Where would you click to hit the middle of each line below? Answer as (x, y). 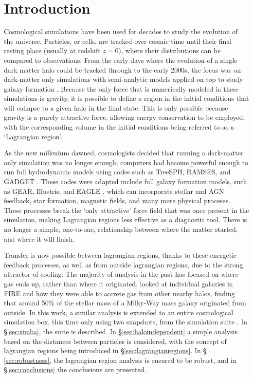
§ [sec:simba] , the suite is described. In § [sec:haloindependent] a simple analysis (121, 331)
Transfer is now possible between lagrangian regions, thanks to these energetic (120, 255)
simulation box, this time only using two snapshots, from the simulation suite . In (126, 322)
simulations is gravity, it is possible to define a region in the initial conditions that (126, 98)
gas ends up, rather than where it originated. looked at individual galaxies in (118, 283)
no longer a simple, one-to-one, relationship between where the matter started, (121, 229)
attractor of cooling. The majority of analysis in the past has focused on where (121, 274)
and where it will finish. (39, 238)
